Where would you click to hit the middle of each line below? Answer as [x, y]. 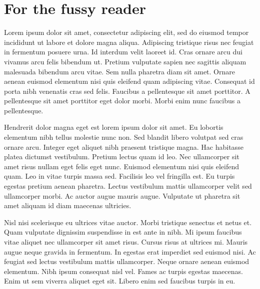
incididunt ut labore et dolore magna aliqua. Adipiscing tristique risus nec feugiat [129, 42]
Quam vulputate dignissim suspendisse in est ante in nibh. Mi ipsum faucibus [123, 232]
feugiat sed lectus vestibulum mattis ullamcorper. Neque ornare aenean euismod [127, 261]
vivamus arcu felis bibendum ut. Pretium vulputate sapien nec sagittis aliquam [125, 61]
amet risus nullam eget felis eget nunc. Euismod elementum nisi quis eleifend [122, 166]
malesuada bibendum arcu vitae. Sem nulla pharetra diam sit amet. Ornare [119, 71]
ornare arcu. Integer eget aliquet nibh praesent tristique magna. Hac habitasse [124, 146]
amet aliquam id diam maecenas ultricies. [68, 205]
